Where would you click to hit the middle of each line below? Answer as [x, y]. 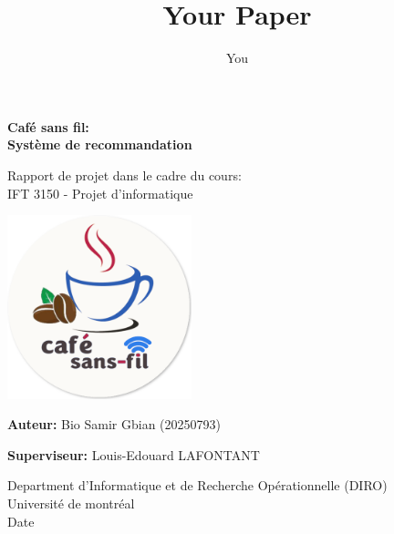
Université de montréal [71, 503]
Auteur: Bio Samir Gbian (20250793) [114, 424]
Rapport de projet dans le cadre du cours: [124, 175]
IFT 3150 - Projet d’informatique [100, 193]
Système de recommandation [100, 144]
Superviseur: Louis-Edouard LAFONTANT [134, 454]
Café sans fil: [48, 126]
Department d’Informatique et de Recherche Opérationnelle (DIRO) [197, 485]
